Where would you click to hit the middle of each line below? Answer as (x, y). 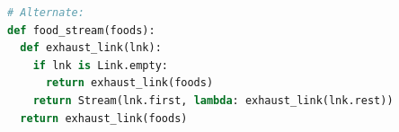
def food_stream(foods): (81, 30)
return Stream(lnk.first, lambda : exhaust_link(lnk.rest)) (213, 100)
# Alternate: (46, 13)
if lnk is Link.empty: (100, 65)
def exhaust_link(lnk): (91, 48)
